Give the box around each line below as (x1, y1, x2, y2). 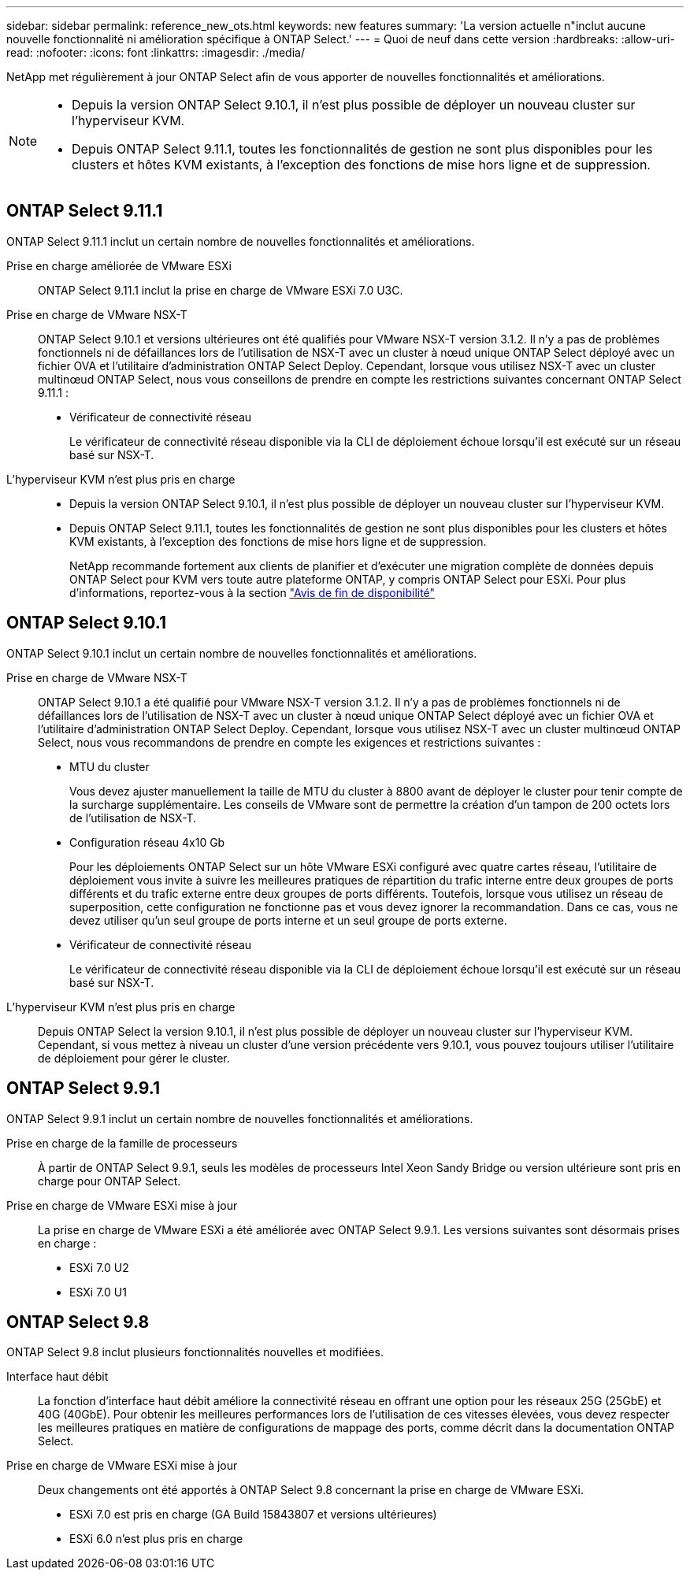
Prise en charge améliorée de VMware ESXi (6, 258, 232, 273)
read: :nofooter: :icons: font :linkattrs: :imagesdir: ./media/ (6, 46, 305, 59)
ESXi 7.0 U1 (69, 1285, 127, 1299)
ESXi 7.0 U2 (69, 1260, 129, 1274)
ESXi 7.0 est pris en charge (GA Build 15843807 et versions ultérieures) (69, 1507, 437, 1522)
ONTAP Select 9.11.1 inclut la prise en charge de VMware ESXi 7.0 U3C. (38, 283, 403, 297)
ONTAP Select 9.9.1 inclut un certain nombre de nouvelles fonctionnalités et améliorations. (6, 1111, 473, 1125)
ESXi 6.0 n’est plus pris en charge (69, 1532, 243, 1546)
